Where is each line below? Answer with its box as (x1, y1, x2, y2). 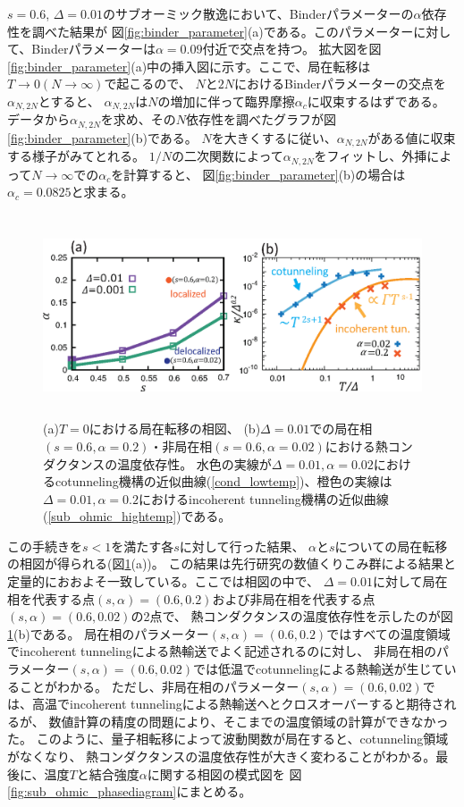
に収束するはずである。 (307, 91, 445, 110)
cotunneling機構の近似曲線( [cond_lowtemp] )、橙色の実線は (55, 472, 392, 491)
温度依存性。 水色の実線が (117, 454, 272, 473)
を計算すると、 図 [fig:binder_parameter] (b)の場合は (111, 164, 406, 183)
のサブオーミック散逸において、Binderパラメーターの (102, 4, 414, 22)
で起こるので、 (104, 74, 191, 93)
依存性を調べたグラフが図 (186, 110, 337, 129)
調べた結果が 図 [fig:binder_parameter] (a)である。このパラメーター (31, 21, 414, 40)
